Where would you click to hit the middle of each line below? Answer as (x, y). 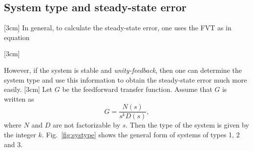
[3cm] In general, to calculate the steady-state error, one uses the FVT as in (118, 28)
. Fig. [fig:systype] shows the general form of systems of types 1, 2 (141, 135)
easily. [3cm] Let (28, 89)
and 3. (13, 144)
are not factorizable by (86, 125)
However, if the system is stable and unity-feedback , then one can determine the (123, 70)
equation (17, 37)
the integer (20, 135)
